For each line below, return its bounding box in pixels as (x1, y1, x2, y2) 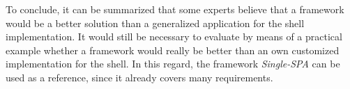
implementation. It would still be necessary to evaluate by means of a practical (6, 29, 342, 44)
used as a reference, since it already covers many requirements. (6, 70, 273, 84)
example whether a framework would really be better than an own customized (6, 42, 340, 57)
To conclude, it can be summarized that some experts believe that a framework (6, 2, 344, 16)
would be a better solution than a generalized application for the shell (6, 15, 305, 30)
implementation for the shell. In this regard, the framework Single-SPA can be (6, 56, 340, 71)
